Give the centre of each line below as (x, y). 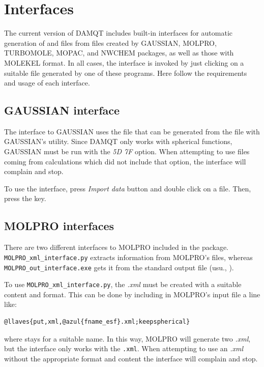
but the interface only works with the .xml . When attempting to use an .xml (124, 348)
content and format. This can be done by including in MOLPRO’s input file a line (132, 294)
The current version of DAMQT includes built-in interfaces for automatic (119, 33)
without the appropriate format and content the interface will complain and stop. (131, 358)
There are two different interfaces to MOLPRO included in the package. (116, 247)
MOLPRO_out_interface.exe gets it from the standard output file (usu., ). (119, 267)
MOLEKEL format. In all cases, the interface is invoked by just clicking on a (124, 62)
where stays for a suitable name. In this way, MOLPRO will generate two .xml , (127, 338)
